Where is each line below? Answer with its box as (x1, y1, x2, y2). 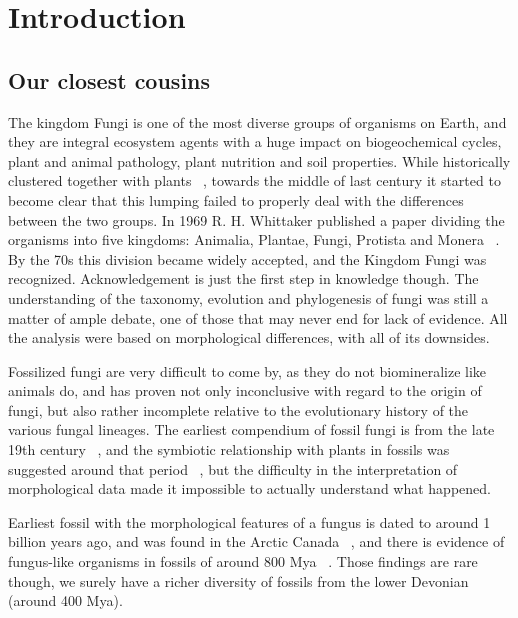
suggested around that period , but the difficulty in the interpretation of (8, 458, 458, 479)
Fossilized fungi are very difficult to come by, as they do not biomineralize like (8, 360, 487, 381)
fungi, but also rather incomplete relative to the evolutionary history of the (8, 399, 469, 420)
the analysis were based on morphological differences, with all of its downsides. (8, 327, 490, 348)
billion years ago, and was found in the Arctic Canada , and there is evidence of (8, 531, 505, 552)
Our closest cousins (8, 64, 211, 95)
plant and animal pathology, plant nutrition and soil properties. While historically (8, 150, 511, 171)
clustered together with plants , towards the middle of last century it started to (8, 170, 501, 191)
